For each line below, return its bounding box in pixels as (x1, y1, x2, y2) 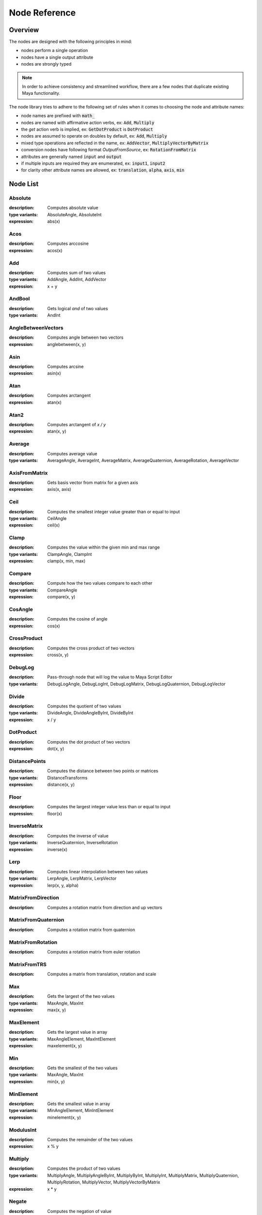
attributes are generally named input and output (21, 154, 122, 159)
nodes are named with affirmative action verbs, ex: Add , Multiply (21, 120, 155, 125)
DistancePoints (9, 758, 46, 764)
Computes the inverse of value (47, 833, 109, 838)
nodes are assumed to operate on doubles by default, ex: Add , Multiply (21, 133, 167, 139)
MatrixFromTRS (9, 961, 47, 968)
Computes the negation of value (47, 1208, 112, 1214)
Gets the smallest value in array (47, 1101, 110, 1107)
